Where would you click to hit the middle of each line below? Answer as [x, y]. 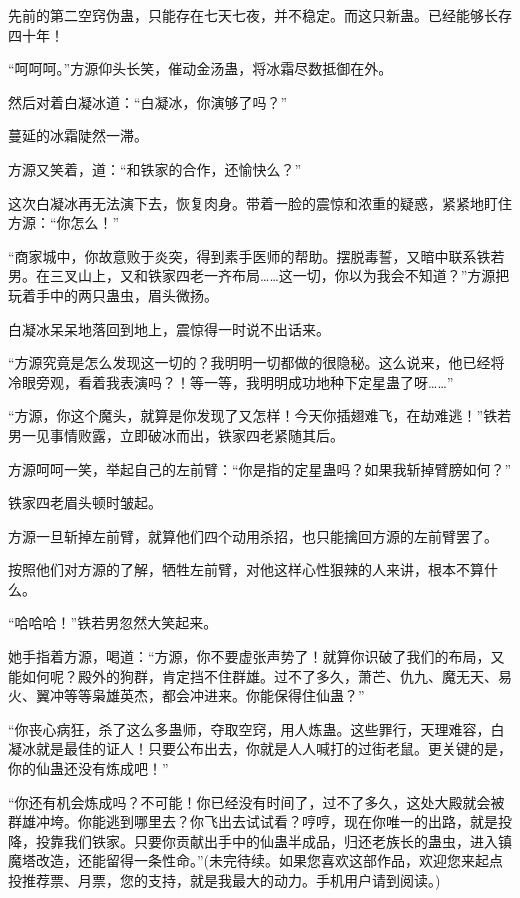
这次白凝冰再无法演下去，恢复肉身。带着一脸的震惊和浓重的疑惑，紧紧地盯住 [260, 202]
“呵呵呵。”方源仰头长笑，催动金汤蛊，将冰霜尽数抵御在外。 [200, 68]
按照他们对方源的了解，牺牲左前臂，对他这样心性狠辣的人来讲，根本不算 [246, 569]
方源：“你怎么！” [64, 222]
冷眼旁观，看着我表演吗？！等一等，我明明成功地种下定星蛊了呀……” [231, 381]
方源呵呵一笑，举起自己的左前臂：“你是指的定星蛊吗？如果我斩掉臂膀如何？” [260, 468]
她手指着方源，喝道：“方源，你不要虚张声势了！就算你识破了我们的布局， [249, 656]
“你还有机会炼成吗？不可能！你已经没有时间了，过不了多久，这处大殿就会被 [256, 801]
